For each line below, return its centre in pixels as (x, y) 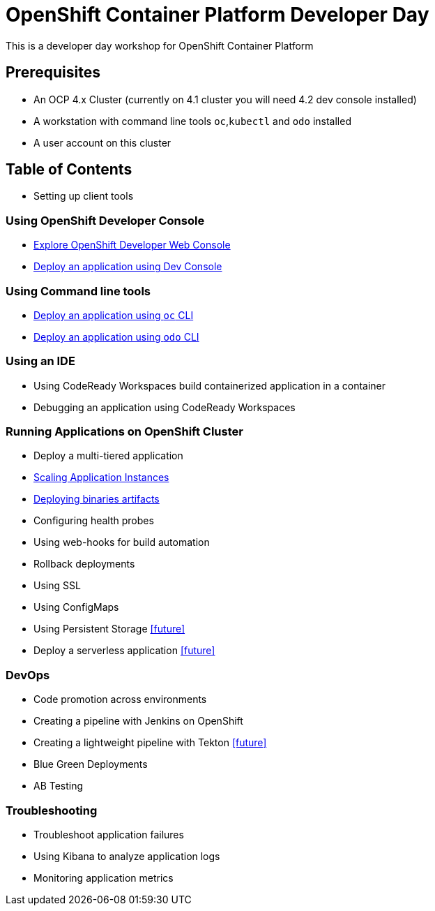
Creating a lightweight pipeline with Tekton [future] (150, 743)
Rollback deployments (84, 564)
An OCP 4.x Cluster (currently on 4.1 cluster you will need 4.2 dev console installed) (225, 99)
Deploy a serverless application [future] (124, 651)
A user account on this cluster (102, 142)
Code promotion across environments (120, 699)
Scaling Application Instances (101, 477)
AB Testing (59, 786)
